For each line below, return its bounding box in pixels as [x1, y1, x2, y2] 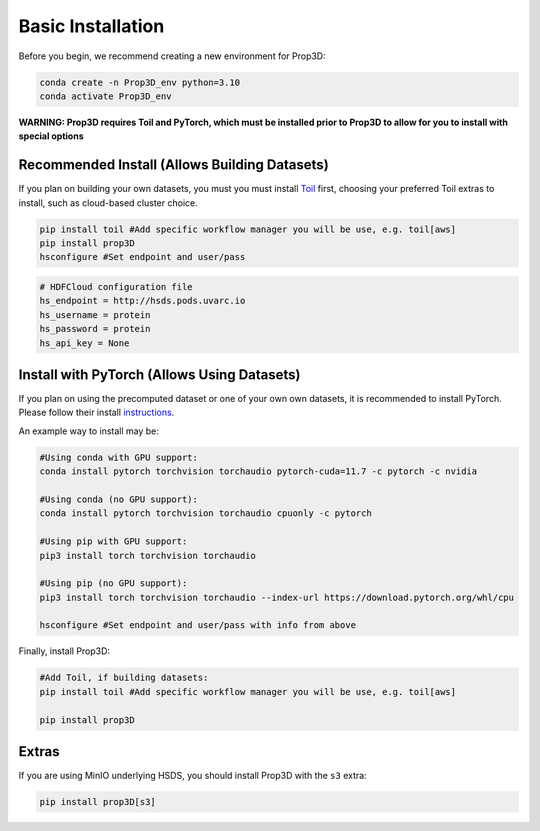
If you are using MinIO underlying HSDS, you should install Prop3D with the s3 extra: [18, 770, 367, 782]
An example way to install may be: [18, 425, 160, 437]
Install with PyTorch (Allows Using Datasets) [18, 366, 301, 383]
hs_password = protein [39, 323, 151, 335]
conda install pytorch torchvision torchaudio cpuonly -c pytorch [39, 508, 372, 519]
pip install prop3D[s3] [39, 796, 157, 808]
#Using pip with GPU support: [39, 536, 188, 547]
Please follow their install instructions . [18, 406, 175, 419]
